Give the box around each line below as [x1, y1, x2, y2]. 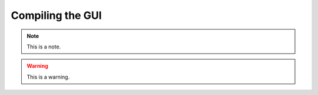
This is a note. [26, 43, 61, 50]
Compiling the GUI [11, 9, 102, 22]
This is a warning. [26, 73, 70, 80]
